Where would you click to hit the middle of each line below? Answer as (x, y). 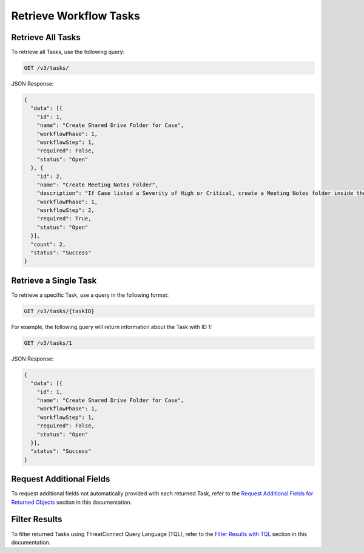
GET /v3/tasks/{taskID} (59, 311)
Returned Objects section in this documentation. (72, 502)
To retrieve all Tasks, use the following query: (68, 52)
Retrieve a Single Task (54, 280)
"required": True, (64, 219)
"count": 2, (48, 244)
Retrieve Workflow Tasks (76, 16)
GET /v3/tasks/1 (48, 343)
